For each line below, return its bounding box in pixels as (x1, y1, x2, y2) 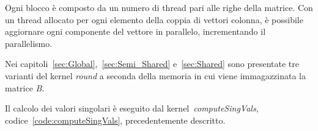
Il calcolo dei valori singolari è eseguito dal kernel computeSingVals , (5, 102, 259, 115)
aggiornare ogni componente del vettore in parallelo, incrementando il (5, 25, 266, 38)
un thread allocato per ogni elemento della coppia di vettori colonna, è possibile (5, 13, 303, 26)
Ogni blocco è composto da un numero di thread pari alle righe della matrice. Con (5, 1, 313, 13)
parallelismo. (5, 37, 53, 49)
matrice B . (5, 81, 45, 94)
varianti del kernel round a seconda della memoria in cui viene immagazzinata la (5, 69, 306, 82)
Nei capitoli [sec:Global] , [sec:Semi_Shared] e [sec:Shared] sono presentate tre (5, 57, 299, 70)
